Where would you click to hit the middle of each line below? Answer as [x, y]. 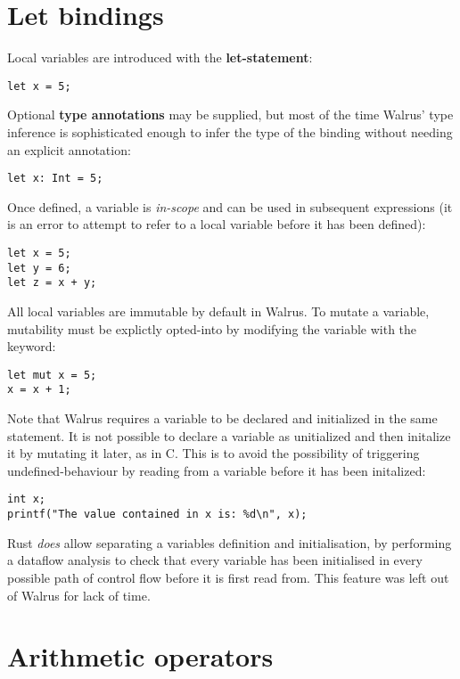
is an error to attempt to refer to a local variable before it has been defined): [217, 224]
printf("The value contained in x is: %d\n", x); [157, 515]
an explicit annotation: [69, 149]
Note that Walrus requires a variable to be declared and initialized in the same [222, 418]
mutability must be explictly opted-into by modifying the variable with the [212, 328]
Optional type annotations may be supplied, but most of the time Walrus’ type [230, 115]
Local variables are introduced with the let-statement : [160, 57]
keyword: [32, 346]
